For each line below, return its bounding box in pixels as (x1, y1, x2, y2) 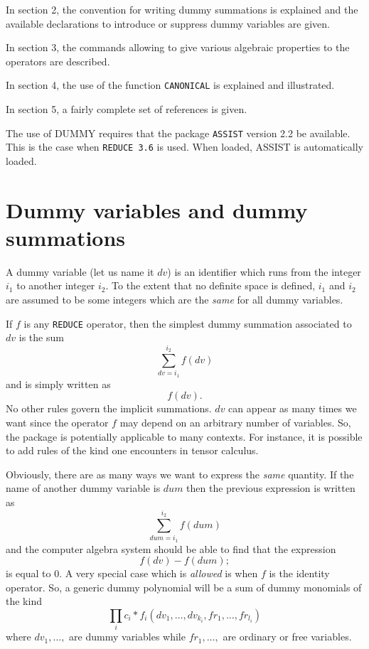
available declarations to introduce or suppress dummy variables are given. (6, 16, 331, 31)
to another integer (16, 278, 95, 293)
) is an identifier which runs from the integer (167, 264, 361, 279)
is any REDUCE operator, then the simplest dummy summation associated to (23, 316, 352, 331)
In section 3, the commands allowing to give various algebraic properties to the (6, 40, 350, 55)
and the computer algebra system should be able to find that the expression (6, 541, 336, 556)
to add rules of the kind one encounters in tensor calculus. (6, 443, 259, 458)
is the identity (269, 566, 330, 581)
